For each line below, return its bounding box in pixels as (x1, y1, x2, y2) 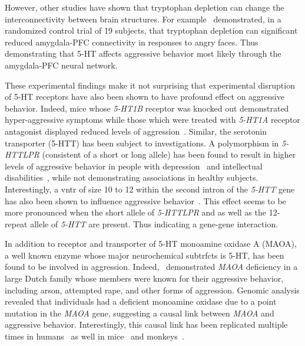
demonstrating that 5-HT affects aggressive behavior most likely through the (5, 47, 281, 60)
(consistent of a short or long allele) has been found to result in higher (42, 148, 296, 161)
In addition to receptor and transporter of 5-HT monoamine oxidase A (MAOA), (5, 237, 297, 250)
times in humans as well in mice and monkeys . (5, 330, 184, 342)
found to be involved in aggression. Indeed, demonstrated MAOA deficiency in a (5, 260, 298, 273)
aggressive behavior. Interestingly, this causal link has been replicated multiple (5, 318, 288, 331)
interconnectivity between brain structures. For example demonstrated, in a (5, 12, 281, 25)
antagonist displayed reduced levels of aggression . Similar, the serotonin (5, 125, 267, 137)
